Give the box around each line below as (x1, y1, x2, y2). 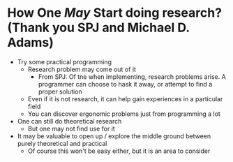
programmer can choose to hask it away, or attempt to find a (38, 80, 213, 88)
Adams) (7, 35, 54, 50)
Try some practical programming (17, 57, 112, 66)
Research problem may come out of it (27, 65, 136, 73)
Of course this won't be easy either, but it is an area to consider (27, 147, 211, 155)
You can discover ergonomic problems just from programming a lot (27, 110, 221, 118)
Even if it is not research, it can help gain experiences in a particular (27, 94, 223, 103)
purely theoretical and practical (17, 139, 107, 147)
